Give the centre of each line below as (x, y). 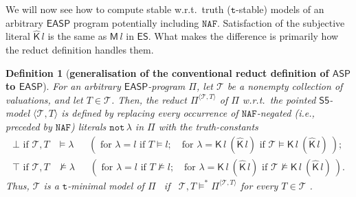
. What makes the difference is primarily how (243, 36)
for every (259, 185)
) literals (88, 126)
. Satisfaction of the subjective (281, 22)
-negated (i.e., (286, 113)
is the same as (77, 36)
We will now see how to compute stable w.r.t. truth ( (118, 9)
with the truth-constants (208, 126)
